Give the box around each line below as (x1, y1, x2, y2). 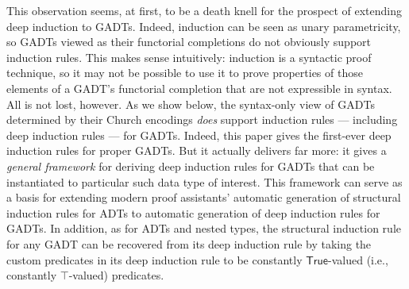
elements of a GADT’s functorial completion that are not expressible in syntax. (6, 79, 392, 96)
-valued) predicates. (68, 267, 164, 283)
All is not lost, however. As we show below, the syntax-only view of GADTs (6, 95, 375, 112)
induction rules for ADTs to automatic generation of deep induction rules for (6, 204, 380, 221)
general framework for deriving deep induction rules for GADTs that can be (6, 157, 375, 174)
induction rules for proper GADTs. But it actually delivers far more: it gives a (6, 142, 387, 159)
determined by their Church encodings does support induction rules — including (6, 111, 398, 128)
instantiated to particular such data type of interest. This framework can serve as (6, 173, 403, 190)
